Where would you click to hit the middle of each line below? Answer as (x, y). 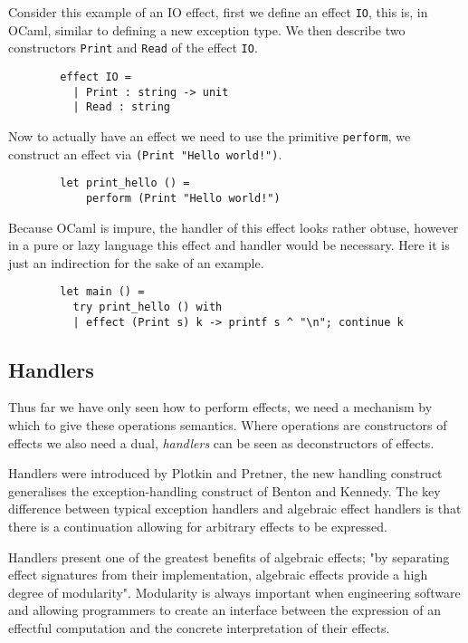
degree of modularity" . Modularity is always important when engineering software (234, 592)
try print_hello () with (148, 307)
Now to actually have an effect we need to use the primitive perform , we (210, 135)
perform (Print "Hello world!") (183, 198)
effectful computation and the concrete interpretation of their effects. (199, 627)
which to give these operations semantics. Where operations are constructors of (228, 425)
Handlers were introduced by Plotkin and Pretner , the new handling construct (225, 473)
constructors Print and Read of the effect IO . (133, 48)
